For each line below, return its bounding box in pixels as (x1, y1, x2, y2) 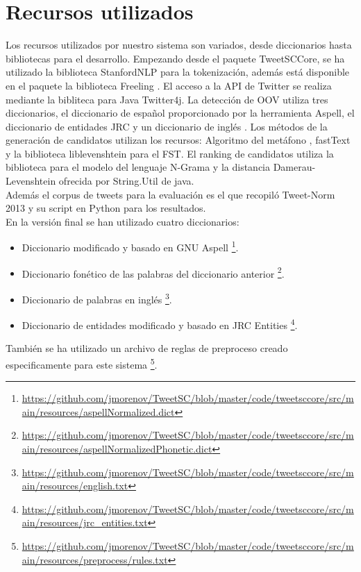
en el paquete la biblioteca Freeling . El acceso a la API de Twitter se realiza (6, 78, 332, 92)
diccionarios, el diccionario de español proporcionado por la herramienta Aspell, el (6, 106, 355, 120)
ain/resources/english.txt (22, 478, 128, 493)
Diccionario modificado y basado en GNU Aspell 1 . (22, 238, 239, 255)
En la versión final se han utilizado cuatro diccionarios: (6, 214, 240, 228)
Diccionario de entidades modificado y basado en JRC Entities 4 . (22, 316, 298, 332)
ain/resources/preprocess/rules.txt (22, 552, 168, 566)
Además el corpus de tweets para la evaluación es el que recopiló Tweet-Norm (6, 187, 335, 201)
